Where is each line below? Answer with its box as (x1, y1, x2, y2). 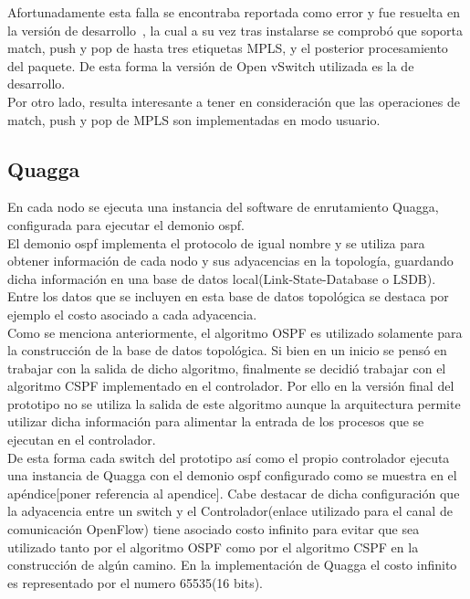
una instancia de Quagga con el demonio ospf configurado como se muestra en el (7, 466, 457, 485)
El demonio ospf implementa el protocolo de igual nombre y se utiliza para (7, 233, 425, 252)
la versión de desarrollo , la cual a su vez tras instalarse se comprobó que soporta (7, 20, 464, 39)
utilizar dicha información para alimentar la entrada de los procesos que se (7, 412, 424, 431)
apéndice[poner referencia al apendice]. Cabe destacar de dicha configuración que (7, 483, 460, 502)
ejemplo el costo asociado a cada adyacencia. (7, 304, 257, 323)
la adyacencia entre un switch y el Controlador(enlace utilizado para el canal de (7, 501, 453, 520)
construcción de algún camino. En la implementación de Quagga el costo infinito (7, 555, 457, 574)
